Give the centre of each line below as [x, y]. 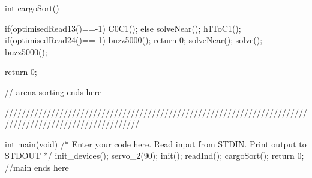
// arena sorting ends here [53, 91]
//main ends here [37, 167]
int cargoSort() [32, 8]
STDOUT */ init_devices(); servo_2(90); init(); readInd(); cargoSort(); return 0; [154, 156]
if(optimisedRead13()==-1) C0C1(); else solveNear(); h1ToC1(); [123, 28]
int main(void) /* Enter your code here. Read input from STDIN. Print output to [156, 144]
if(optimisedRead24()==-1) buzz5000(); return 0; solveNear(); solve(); [134, 40]
